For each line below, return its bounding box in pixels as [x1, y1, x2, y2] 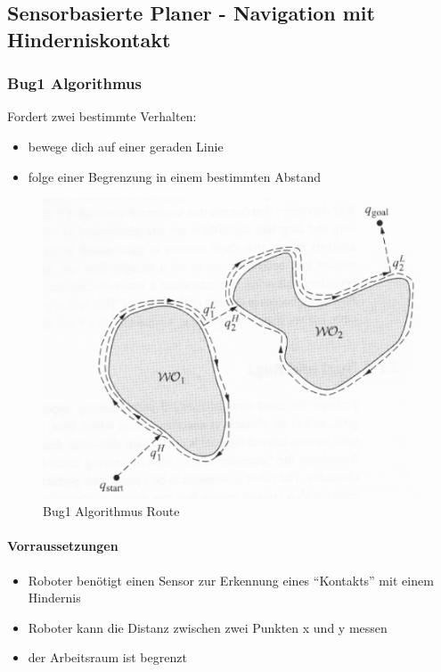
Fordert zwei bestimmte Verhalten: [7, 107, 197, 126]
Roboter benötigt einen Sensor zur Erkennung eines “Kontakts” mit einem [28, 570, 434, 589]
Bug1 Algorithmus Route [43, 502, 180, 520]
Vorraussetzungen [7, 537, 118, 555]
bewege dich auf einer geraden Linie [28, 136, 224, 155]
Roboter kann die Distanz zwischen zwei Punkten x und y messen [28, 618, 388, 636]
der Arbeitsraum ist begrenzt [28, 648, 187, 667]
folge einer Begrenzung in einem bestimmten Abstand [28, 167, 322, 185]
